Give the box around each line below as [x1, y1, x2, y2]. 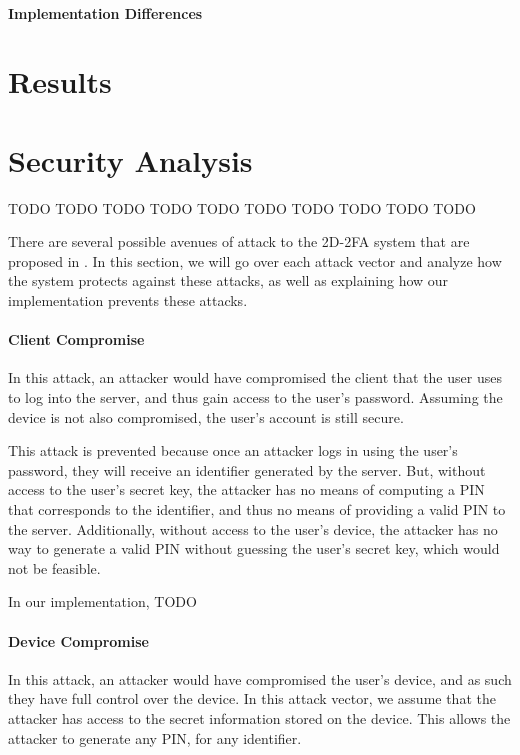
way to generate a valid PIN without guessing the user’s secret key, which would [8, 538, 500, 559]
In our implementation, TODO [8, 591, 197, 612]
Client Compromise [8, 329, 145, 350]
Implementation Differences [8, 2, 203, 23]
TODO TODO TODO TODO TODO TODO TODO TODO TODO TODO [8, 197, 476, 218]
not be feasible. [8, 557, 101, 578]
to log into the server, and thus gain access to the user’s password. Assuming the [8, 387, 503, 408]
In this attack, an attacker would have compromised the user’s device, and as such [8, 668, 512, 689]
